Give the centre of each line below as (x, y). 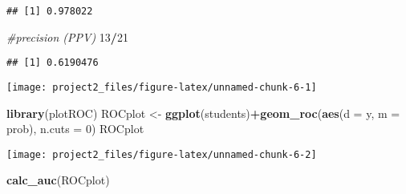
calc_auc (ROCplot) (58, 180)
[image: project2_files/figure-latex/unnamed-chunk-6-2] (162, 154)
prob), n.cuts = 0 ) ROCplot (75, 129)
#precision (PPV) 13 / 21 (67, 36)
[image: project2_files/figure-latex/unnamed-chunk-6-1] (162, 87)
